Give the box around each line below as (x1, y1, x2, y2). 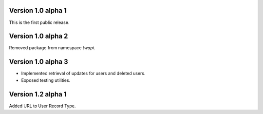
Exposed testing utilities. (21, 77, 71, 83)
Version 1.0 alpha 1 (9, 6, 67, 15)
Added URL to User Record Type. (9, 103, 76, 109)
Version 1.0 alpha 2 (9, 32, 68, 40)
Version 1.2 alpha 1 (9, 90, 67, 98)
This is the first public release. (9, 19, 70, 25)
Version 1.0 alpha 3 (9, 57, 68, 66)
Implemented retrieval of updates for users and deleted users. (21, 71, 146, 76)
